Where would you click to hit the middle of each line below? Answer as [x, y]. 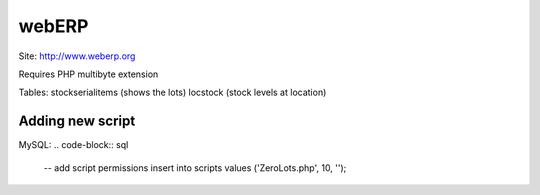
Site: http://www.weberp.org [77, 56]
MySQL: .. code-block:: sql [73, 145]
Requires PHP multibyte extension [88, 74]
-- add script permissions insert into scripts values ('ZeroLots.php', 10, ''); [195, 167]
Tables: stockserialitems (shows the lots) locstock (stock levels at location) [172, 92]
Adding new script [77, 121]
